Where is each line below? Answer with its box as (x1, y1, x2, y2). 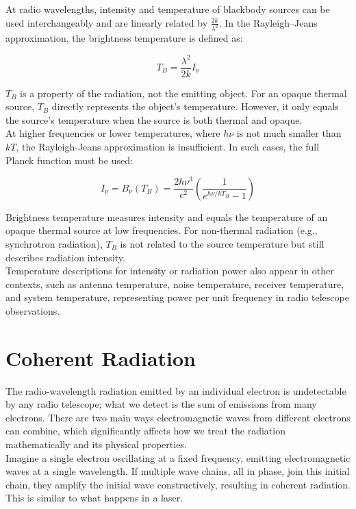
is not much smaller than (236, 126, 342, 140)
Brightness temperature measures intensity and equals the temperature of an (5, 209, 328, 224)
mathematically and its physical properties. (5, 436, 187, 451)
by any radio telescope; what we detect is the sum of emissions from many (5, 397, 317, 411)
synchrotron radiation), (5, 236, 103, 250)
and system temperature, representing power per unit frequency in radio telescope (5, 290, 349, 304)
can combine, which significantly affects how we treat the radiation (5, 423, 285, 438)
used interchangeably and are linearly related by (5, 15, 208, 29)
